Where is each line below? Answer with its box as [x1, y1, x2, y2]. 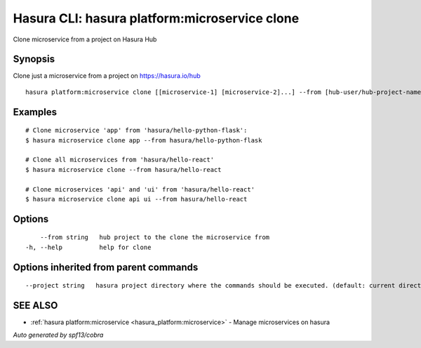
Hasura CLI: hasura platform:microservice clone [13, 11, 300, 26]
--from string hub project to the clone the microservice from [39, 234, 270, 241]
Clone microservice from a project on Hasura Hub [13, 35, 157, 43]
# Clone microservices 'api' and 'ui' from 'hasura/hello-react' [25, 185, 255, 193]
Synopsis [13, 53, 55, 65]
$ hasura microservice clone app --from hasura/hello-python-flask [25, 136, 262, 144]
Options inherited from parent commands [13, 261, 199, 273]
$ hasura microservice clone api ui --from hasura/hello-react [25, 195, 248, 203]
